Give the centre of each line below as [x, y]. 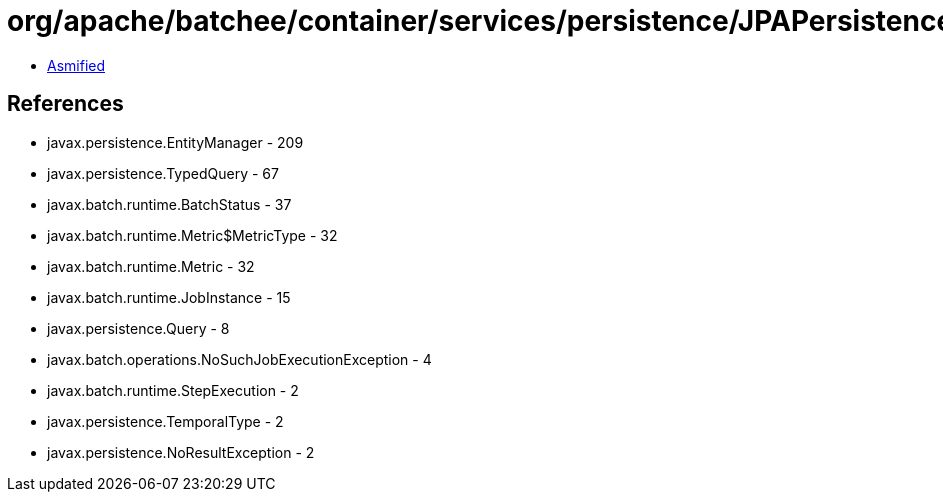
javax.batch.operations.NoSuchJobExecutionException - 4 [239, 359]
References [65, 104]
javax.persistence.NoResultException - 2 [181, 452]
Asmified [76, 65]
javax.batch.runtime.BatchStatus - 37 [169, 204]
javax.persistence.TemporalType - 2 [165, 421]
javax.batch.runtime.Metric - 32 [151, 266]
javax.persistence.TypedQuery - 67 [163, 173]
